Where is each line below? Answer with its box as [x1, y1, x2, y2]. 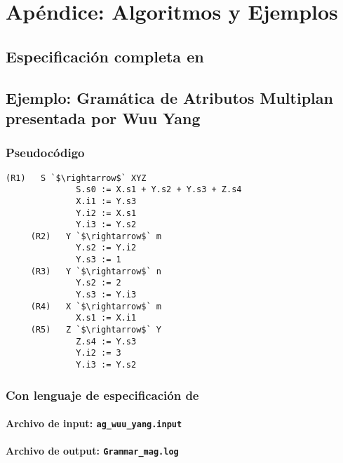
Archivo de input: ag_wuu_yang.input [6, 416, 182, 431]
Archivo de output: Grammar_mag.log [6, 443, 179, 458]
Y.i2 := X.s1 [76, 208, 137, 218]
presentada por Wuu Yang [6, 107, 201, 128]
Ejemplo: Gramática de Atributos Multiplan [6, 86, 333, 108]
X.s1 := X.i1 [76, 313, 137, 323]
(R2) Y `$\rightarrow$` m [30, 231, 161, 241]
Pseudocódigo [6, 144, 85, 161]
